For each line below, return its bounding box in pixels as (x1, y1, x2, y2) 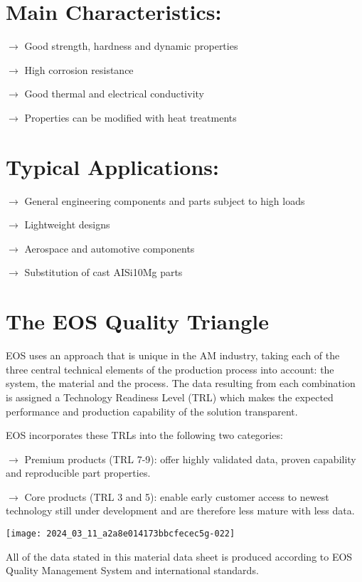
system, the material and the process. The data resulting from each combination (6, 376, 356, 391)
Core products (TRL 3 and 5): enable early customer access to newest (24, 489, 329, 504)
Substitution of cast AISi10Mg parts (24, 265, 183, 280)
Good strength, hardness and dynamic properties (24, 38, 238, 53)
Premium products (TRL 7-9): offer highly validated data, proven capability (24, 451, 356, 466)
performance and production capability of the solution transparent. (6, 403, 298, 418)
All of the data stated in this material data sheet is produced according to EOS (6, 549, 353, 564)
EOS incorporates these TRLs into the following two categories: (6, 428, 283, 443)
